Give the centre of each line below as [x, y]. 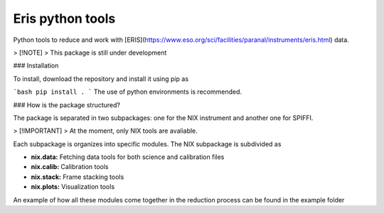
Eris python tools [64, 18]
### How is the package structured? [67, 105]
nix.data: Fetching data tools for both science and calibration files [128, 157]
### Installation [36, 66]
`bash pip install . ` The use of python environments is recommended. [127, 92]
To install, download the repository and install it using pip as [101, 79]
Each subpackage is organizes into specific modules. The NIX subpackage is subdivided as [147, 144]
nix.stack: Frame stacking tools [78, 177]
